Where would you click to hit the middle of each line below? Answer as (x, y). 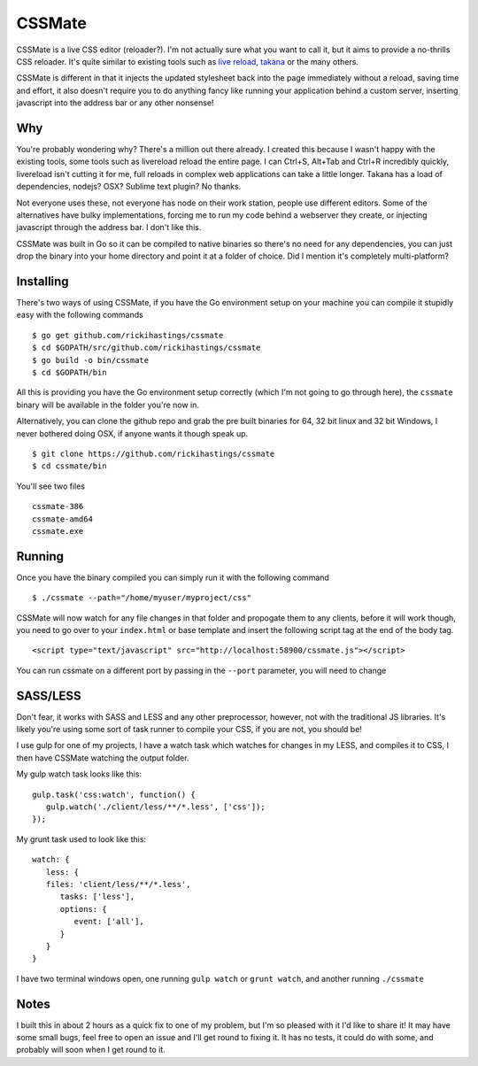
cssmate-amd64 (62, 519)
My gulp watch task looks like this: (79, 774)
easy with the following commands (80, 315)
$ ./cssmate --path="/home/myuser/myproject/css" (142, 598)
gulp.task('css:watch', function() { (114, 794)
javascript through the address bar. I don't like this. (109, 228)
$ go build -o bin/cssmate (91, 360)
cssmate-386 (58, 506)
